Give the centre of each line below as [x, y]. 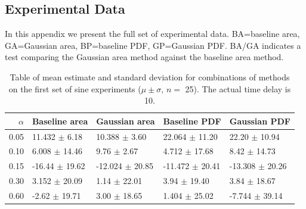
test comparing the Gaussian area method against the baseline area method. [144, 57]
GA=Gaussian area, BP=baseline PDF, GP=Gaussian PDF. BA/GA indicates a [153, 45]
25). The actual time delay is [238, 88]
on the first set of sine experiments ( [75, 88]
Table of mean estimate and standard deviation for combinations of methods [150, 77]
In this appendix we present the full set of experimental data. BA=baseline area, [152, 34]
